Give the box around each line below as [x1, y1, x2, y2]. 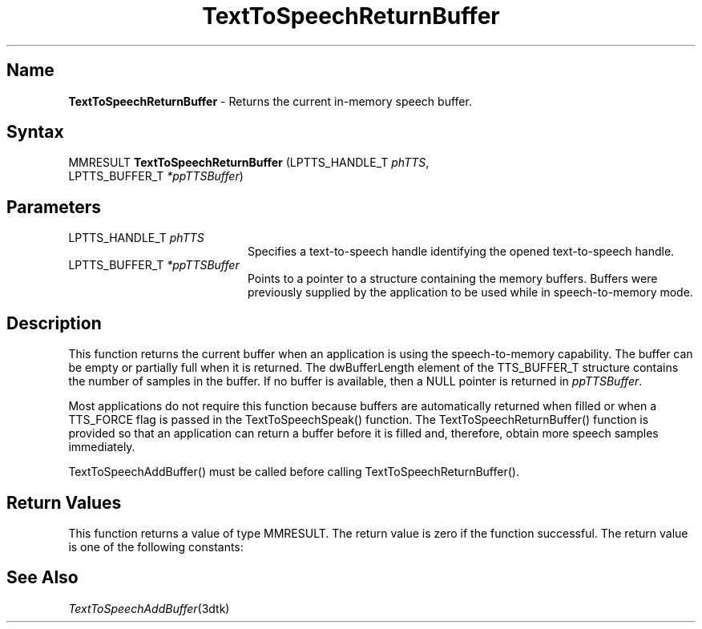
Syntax [6, 122, 64, 143]
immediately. [68, 440, 135, 454]
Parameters [6, 196, 101, 217]
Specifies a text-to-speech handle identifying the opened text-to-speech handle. [248, 244, 675, 259]
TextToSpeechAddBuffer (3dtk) [68, 601, 230, 615]
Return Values [6, 492, 122, 513]
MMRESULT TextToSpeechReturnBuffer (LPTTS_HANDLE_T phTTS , [68, 155, 430, 170]
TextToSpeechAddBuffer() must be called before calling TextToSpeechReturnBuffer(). [68, 465, 519, 479]
